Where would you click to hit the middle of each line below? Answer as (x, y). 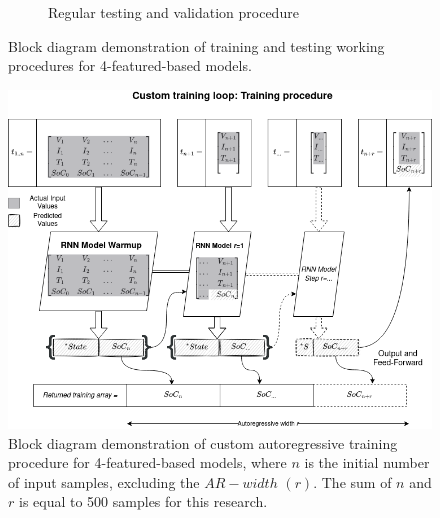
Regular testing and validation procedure (173, 12)
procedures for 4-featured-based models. (130, 65)
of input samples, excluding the (104, 481)
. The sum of (352, 481)
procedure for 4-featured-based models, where (147, 462)
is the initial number (367, 462)
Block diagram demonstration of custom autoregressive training (203, 442)
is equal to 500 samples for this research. (143, 501)
